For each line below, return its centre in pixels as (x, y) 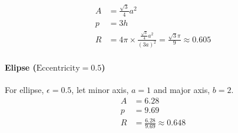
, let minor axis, (100, 90)
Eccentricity (58, 69)
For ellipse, (24, 90)
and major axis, (182, 90)
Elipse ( (21, 67)
